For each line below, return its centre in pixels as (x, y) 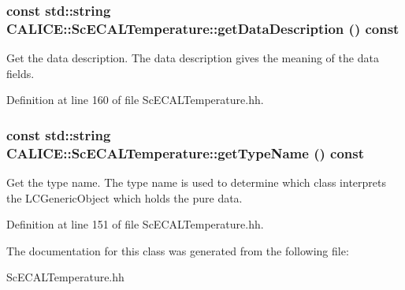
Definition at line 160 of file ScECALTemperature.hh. (135, 100)
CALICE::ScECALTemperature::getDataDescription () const (203, 28)
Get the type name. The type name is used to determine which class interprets (196, 182)
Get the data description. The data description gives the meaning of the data (193, 58)
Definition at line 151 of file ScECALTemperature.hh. (135, 224)
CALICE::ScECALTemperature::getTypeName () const (186, 152)
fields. (20, 73)
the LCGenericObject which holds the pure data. (124, 197)
